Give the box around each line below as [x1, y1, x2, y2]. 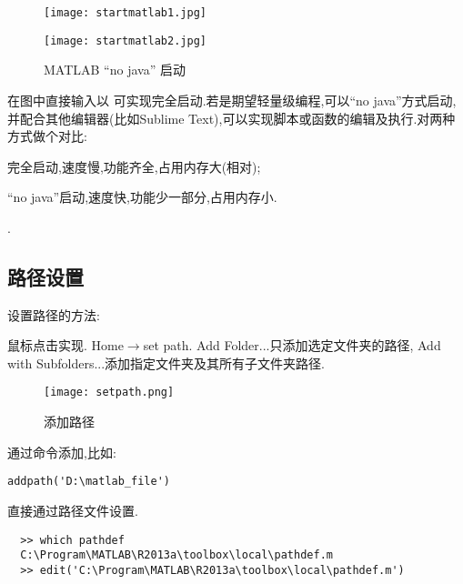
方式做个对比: [7, 126, 87, 146]
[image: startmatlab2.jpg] [44, 34, 206, 47]
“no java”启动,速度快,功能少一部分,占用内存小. [7, 187, 277, 206]
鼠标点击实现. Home [7, 336, 124, 355]
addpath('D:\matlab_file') [7, 475, 170, 488]
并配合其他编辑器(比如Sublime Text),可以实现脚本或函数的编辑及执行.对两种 [7, 108, 456, 127]
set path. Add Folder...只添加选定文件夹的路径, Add [143, 336, 441, 355]
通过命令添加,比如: [7, 442, 116, 461]
